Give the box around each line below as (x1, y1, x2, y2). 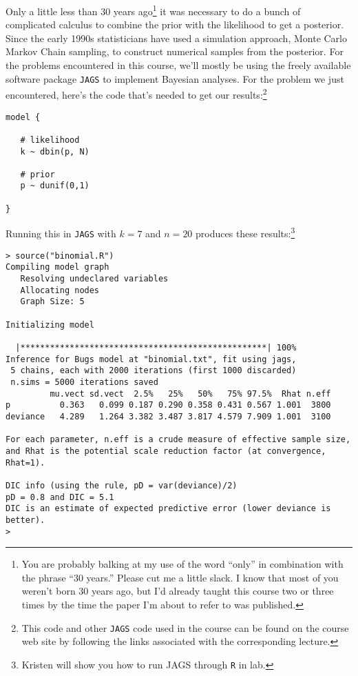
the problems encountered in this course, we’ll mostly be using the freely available (6, 58, 351, 72)
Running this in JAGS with (6, 226, 116, 241)
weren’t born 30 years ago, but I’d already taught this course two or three (21, 584, 334, 598)
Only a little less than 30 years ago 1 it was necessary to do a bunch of (6, 2, 301, 18)
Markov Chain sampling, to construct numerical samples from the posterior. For (6, 44, 344, 59)
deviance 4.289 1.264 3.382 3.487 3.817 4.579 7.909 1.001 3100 (6, 411, 331, 421)
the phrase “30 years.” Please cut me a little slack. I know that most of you (21, 570, 339, 584)
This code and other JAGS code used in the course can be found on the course (21, 620, 349, 635)
